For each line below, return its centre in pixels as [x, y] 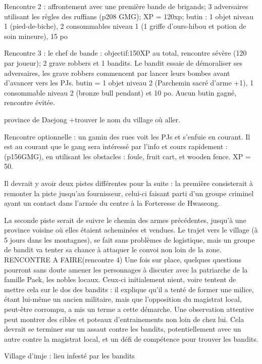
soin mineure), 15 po [36, 36]
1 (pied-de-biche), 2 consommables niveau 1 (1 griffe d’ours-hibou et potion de [125, 26]
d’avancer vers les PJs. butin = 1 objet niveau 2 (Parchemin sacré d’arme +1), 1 [129, 83]
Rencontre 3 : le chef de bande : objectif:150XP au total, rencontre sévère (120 [125, 53]
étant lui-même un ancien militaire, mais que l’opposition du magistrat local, [123, 299]
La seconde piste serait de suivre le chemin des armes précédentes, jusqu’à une [125, 220]
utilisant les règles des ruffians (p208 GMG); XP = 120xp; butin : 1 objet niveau [129, 16]
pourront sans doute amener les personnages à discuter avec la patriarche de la [126, 269]
